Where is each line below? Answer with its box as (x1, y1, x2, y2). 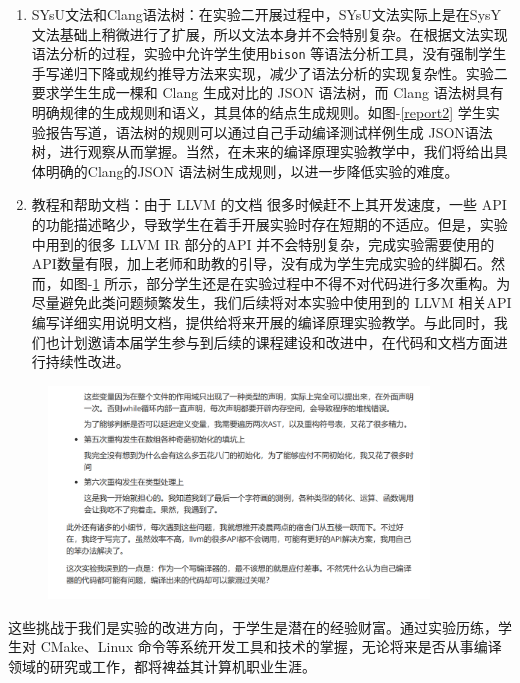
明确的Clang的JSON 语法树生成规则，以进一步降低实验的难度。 (45, 160, 459, 181)
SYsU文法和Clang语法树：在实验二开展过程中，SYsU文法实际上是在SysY (31, 4, 502, 24)
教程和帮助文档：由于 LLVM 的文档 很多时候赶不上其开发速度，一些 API (31, 194, 507, 215)
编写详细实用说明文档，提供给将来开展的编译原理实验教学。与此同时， (31, 311, 494, 332)
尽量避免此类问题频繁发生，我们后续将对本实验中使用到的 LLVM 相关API (31, 292, 512, 313)
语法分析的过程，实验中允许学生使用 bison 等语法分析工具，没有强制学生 (31, 43, 507, 64)
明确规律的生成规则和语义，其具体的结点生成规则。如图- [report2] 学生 (31, 102, 486, 123)
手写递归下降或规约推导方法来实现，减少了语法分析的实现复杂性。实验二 (31, 62, 508, 83)
